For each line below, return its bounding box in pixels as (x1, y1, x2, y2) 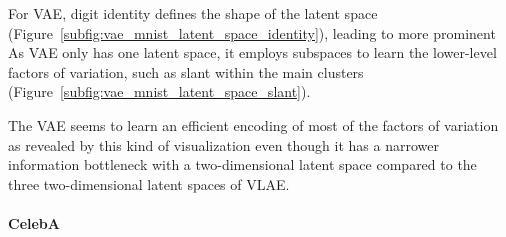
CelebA (8, 212, 60, 233)
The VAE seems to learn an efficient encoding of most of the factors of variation (8, 114, 499, 135)
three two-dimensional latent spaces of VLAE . (8, 173, 290, 194)
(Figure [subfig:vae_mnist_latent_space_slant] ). (8, 81, 311, 102)
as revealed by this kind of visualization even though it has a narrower (8, 134, 439, 155)
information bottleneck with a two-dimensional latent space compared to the (8, 154, 477, 175)
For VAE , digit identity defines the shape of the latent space (8, 3, 378, 23)
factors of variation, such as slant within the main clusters (8, 61, 364, 82)
